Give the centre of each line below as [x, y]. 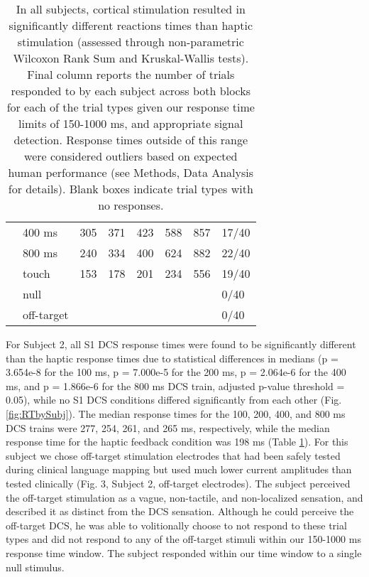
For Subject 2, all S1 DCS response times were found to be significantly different [181, 344]
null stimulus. [35, 567]
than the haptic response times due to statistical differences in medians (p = [172, 358]
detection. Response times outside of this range [131, 140]
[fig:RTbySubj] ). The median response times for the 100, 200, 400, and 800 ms [176, 413]
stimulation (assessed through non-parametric [131, 42]
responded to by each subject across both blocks [131, 91]
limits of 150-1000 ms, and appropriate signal [131, 123]
